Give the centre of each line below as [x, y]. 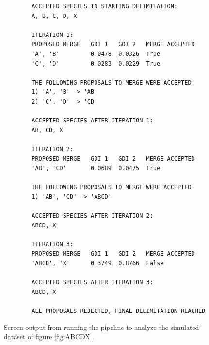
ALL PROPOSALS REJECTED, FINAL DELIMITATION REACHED [119, 311]
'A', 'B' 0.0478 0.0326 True [96, 54]
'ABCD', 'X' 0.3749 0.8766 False [98, 264]
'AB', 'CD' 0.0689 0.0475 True [96, 168]
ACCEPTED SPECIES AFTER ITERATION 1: [92, 121]
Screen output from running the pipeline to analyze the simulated [102, 327]
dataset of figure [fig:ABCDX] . [49, 336]
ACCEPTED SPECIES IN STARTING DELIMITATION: [104, 6]
